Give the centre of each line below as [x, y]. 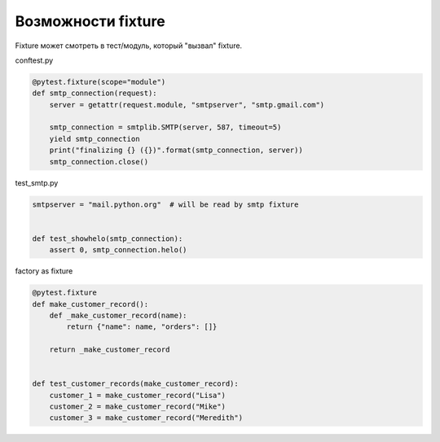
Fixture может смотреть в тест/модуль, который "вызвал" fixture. [129, 46]
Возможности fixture [90, 21]
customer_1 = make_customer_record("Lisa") [137, 395]
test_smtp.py [37, 182]
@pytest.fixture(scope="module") [99, 82]
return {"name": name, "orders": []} [142, 327]
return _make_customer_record [110, 350]
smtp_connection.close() [99, 162]
